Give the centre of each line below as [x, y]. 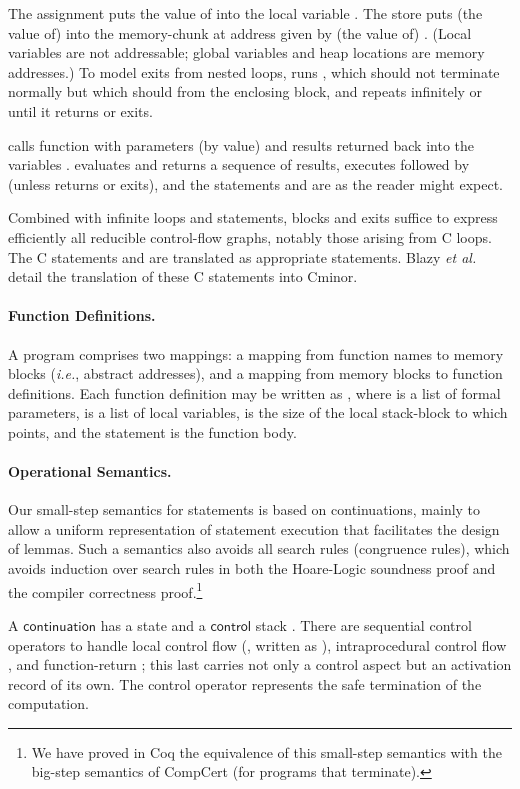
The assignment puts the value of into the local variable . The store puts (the [245, 13]
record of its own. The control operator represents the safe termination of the [245, 683]
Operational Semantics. [90, 471]
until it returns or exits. [80, 110]
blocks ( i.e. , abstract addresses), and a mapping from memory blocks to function [255, 373]
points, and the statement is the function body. [152, 431]
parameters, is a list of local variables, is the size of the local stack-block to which [258, 412]
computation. [48, 703]
